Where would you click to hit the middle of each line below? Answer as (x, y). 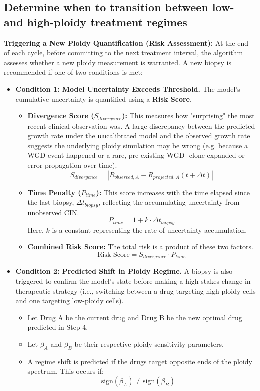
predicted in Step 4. (58, 327)
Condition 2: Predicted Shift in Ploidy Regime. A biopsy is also (124, 271)
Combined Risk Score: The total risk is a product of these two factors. (140, 247)
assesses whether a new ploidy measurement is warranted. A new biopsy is (118, 62)
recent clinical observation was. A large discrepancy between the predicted (141, 126)
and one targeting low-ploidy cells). (70, 301)
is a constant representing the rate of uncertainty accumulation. (150, 230)
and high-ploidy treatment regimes (96, 22)
